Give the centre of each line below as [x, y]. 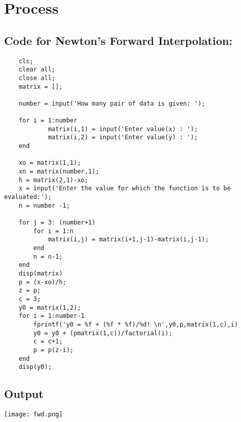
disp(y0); [35, 367]
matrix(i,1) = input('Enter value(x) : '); [123, 129]
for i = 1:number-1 [52, 316]
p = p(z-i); [54, 350]
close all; [37, 78]
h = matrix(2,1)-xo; [53, 180]
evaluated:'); [28, 197]
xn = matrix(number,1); [59, 172]
